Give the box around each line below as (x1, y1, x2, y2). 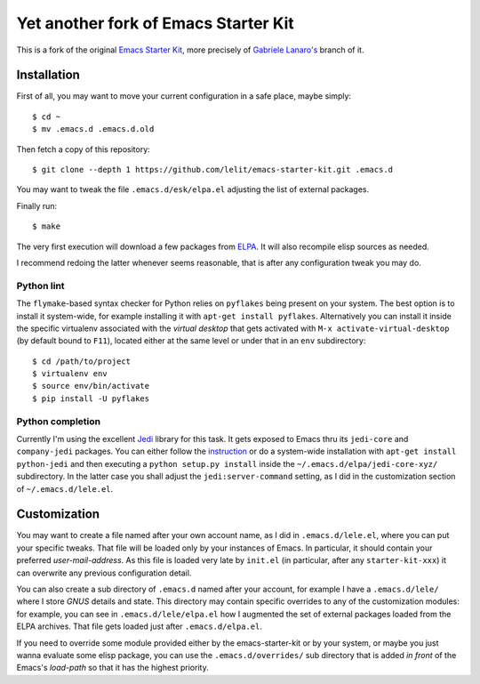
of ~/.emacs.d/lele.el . (16, 483, 114, 494)
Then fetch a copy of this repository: (16, 143, 150, 155)
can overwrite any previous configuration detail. (16, 567, 192, 578)
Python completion (16, 414, 101, 427)
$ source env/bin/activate (32, 381, 150, 391)
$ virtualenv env (32, 369, 108, 379)
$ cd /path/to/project (32, 356, 132, 366)
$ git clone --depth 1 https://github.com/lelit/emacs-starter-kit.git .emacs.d (32, 165, 394, 175)
